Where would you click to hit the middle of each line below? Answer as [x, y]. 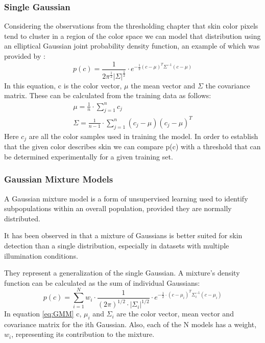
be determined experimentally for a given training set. [89, 156]
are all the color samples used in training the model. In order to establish [143, 136]
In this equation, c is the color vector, [63, 85]
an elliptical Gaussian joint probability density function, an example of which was [132, 46]
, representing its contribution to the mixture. [83, 334]
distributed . [22, 218]
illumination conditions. [41, 255]
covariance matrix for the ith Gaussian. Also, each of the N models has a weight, [130, 324]
